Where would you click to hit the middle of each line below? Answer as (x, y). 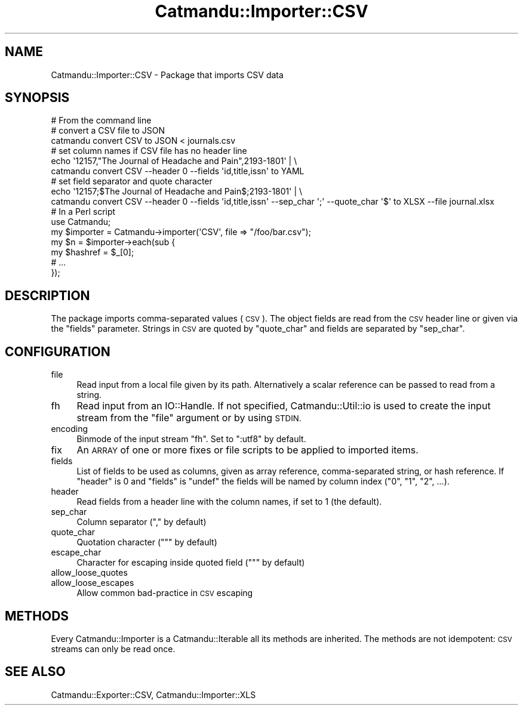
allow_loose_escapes (93, 583)
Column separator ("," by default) (141, 522)
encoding (70, 429)
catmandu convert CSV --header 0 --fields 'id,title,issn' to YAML (178, 171)
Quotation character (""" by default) (147, 542)
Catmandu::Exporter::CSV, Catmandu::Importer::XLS (153, 694)
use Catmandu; (81, 222)
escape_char (76, 552)
